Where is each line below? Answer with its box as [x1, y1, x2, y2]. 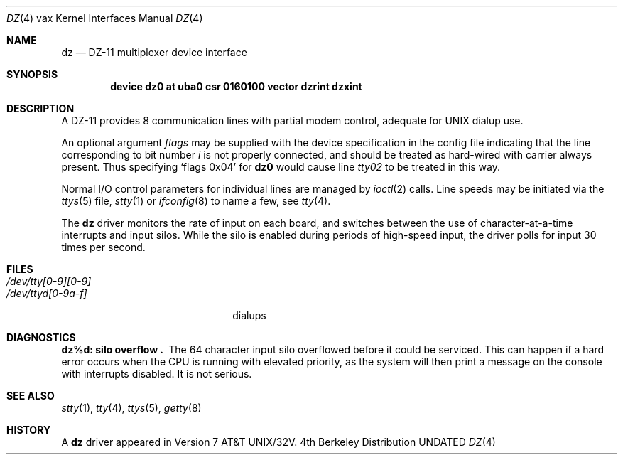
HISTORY [6, 424, 51, 436]
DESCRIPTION [6, 102, 75, 114]
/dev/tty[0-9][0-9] [6, 275, 92, 287]
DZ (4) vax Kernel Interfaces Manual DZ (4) [6, 12, 203, 24]
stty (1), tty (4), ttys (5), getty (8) [61, 402, 202, 414]
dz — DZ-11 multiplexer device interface [61, 46, 247, 58]
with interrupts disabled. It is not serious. [61, 368, 252, 380]
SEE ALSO [6, 390, 55, 402]
